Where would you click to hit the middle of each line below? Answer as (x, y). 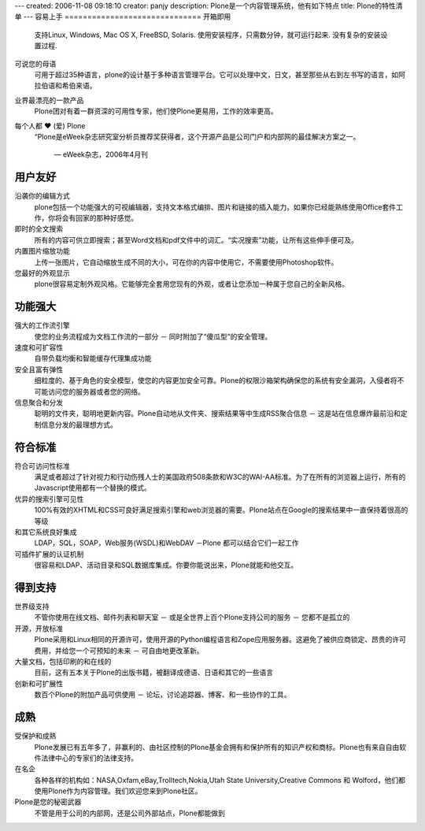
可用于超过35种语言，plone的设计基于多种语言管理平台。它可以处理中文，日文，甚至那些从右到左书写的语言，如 (216, 74)
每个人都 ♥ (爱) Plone (50, 125)
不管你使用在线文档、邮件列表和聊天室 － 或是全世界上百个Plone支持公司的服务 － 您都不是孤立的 (192, 618)
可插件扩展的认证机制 (49, 554)
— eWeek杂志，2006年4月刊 (101, 154)
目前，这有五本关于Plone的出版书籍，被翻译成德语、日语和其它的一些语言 (154, 673)
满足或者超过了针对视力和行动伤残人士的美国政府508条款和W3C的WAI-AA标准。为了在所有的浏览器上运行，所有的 (220, 477)
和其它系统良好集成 (46, 532)
